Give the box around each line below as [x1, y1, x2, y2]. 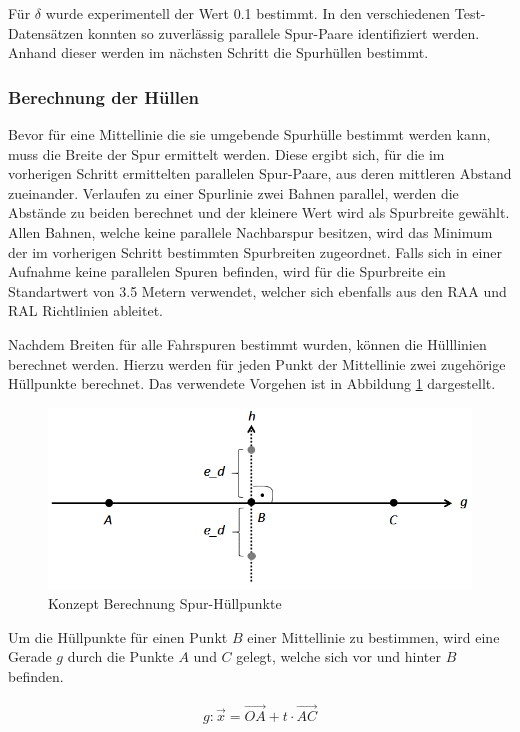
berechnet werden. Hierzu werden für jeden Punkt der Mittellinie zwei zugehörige [8, 353, 506, 374]
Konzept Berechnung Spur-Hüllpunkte [48, 592, 282, 613]
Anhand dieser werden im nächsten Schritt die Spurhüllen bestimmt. [8, 42, 429, 63]
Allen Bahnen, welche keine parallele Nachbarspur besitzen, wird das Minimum [8, 221, 493, 242]
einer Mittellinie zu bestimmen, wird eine [247, 626, 500, 647]
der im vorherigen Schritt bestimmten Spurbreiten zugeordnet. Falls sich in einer [8, 241, 502, 262]
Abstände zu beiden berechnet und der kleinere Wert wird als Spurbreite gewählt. [8, 202, 510, 223]
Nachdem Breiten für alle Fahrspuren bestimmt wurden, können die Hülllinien [8, 333, 487, 354]
